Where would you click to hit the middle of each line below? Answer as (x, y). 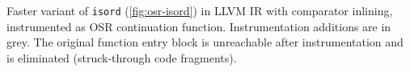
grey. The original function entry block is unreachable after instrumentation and (205, 42)
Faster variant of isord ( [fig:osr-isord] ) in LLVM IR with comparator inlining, (200, 10)
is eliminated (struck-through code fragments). (122, 57)
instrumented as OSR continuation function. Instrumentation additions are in (199, 26)
